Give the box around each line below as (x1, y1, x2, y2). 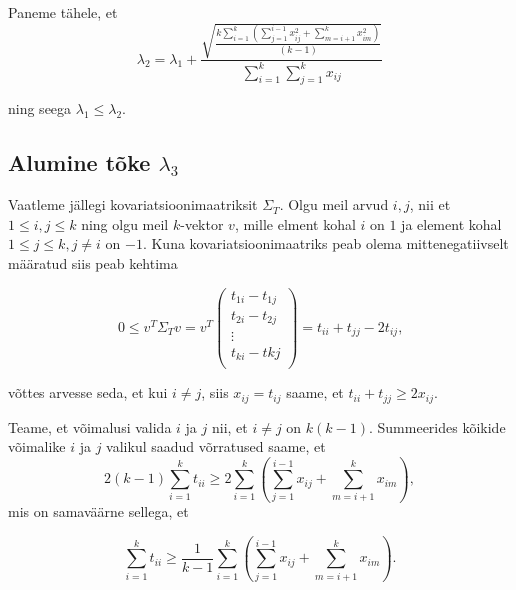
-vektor (180, 213, 224, 234)
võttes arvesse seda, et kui (8, 382, 168, 403)
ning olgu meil (81, 213, 169, 234)
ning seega (8, 98, 72, 119)
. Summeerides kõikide (368, 416, 506, 437)
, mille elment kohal (234, 213, 356, 234)
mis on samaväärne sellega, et (8, 501, 189, 522)
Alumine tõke (8, 147, 151, 178)
